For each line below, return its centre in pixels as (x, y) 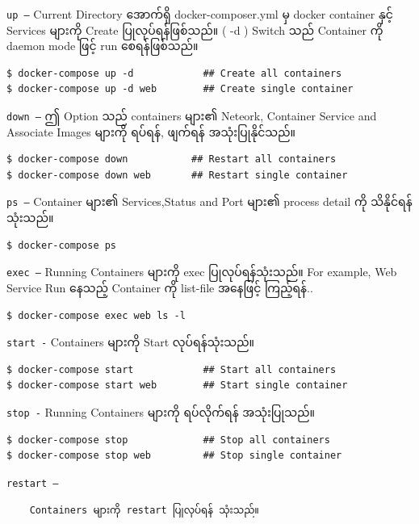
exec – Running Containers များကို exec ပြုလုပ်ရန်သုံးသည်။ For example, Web (202, 272)
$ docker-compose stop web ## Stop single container (174, 456)
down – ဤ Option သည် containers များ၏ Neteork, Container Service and (192, 116)
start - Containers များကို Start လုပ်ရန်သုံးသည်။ (131, 342)
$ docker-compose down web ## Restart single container (177, 175)
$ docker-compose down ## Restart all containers (172, 159)
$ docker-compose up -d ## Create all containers (174, 73)
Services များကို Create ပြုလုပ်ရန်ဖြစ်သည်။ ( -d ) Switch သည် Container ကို (195, 29)
